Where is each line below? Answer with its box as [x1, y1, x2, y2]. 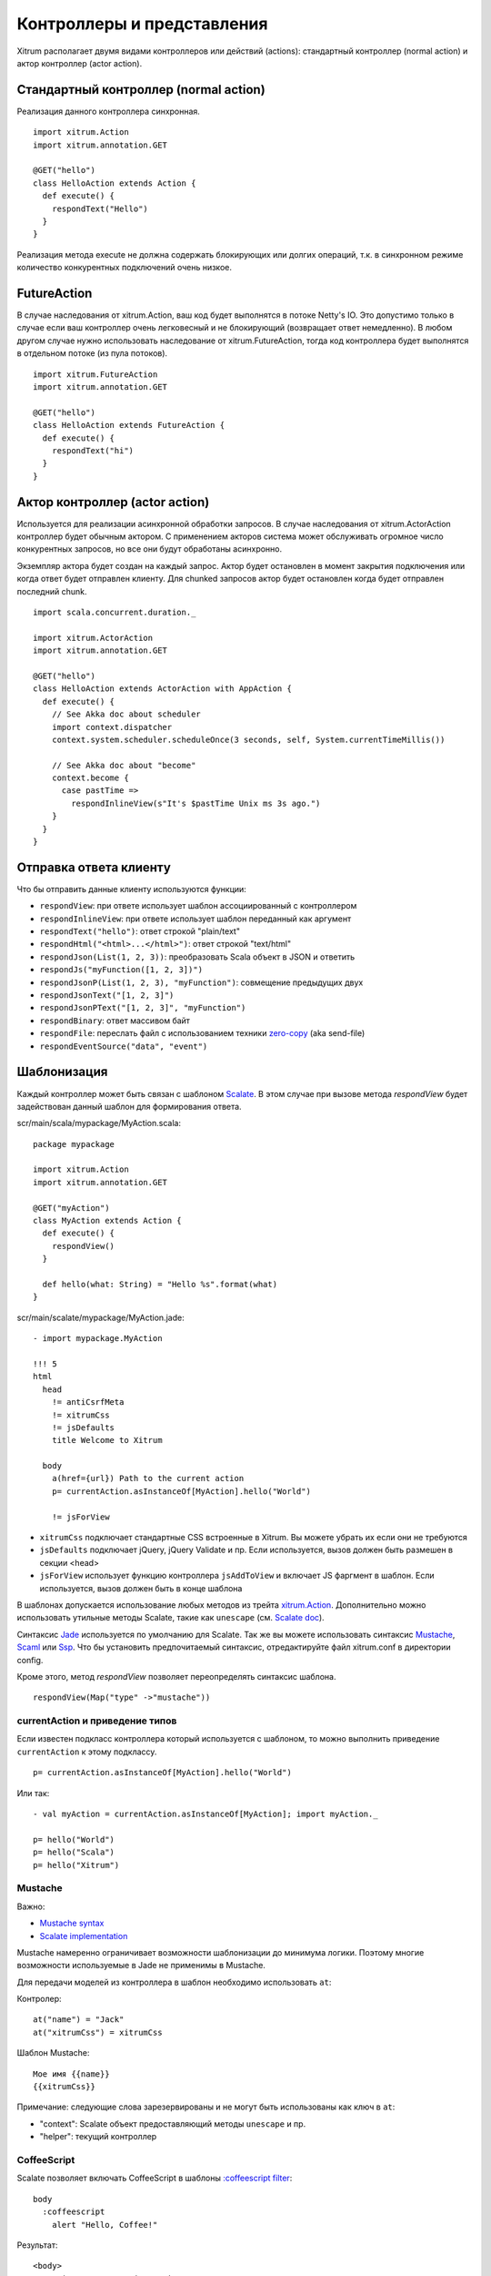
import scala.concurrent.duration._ [33, 606, 196, 617]
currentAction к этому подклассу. [16, 1746, 157, 1757]
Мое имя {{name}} [33, 2068, 110, 2079]
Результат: [16, 2240, 58, 2251]
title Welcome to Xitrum [51, 1435, 163, 1446]
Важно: [16, 1901, 45, 1912]
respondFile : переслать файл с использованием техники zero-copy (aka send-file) [39, 1028, 366, 1039]
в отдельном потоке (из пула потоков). [16, 348, 168, 359]
